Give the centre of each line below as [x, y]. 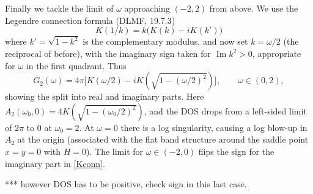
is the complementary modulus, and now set [165, 41]
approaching [147, 8]
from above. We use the [254, 8]
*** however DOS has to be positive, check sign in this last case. [126, 184]
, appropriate [277, 54]
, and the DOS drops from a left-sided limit [225, 110]
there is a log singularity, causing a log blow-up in [214, 127]
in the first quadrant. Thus [76, 65]
